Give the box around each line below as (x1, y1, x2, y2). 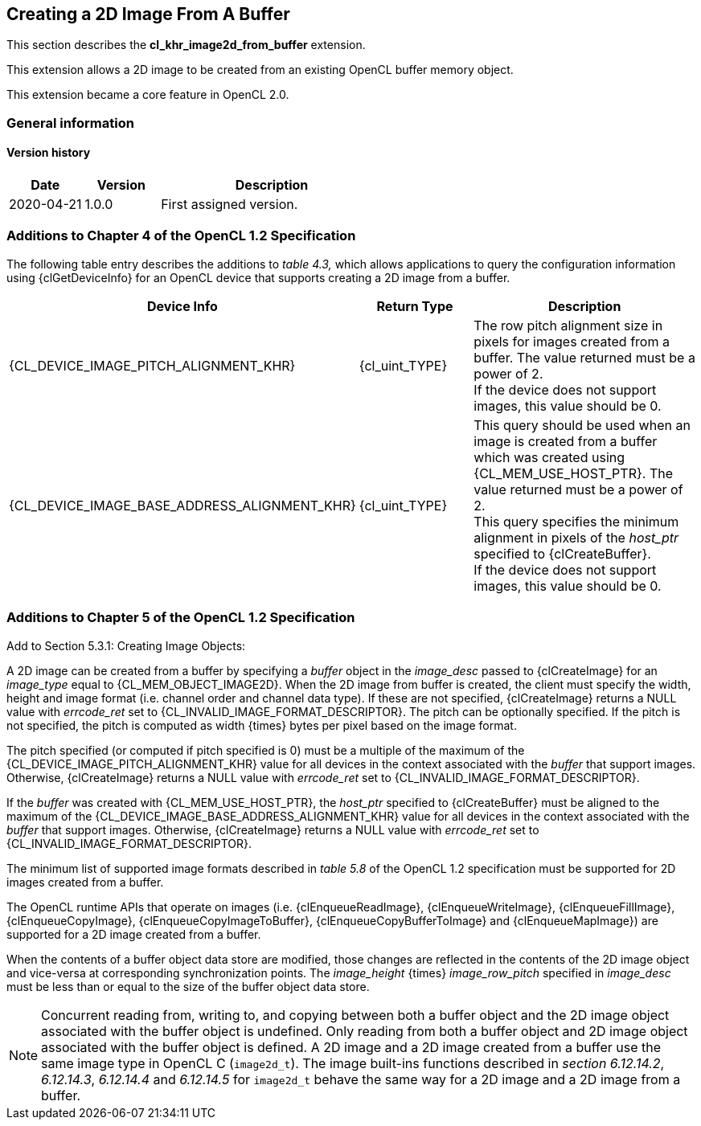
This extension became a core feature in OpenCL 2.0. (6, 88, 289, 102)
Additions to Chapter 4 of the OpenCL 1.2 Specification (6, 227, 356, 244)
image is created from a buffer (473, 432, 658, 449)
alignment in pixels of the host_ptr (473, 529, 679, 546)
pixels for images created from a (473, 333, 670, 350)
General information (6, 114, 134, 131)
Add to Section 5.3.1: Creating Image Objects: (6, 638, 246, 653)
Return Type (376, 297, 453, 314)
